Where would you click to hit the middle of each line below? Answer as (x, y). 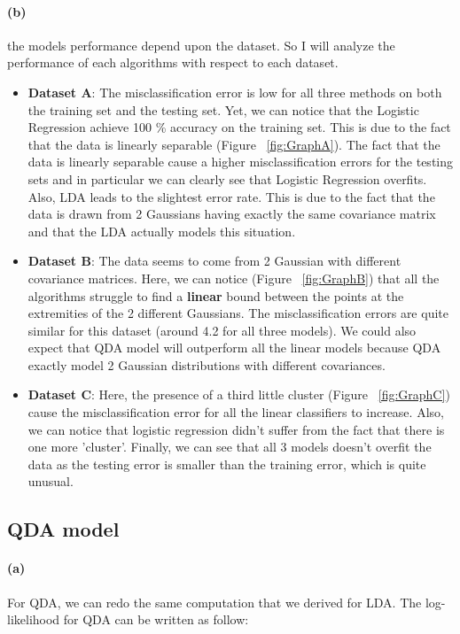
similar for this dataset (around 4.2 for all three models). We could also (222, 330)
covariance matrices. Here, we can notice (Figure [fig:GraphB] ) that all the (234, 278)
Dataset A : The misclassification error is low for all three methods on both (235, 92)
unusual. (51, 481)
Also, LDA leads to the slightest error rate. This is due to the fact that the (231, 196)
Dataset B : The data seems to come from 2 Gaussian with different (214, 261)
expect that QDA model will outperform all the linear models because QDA (234, 348)
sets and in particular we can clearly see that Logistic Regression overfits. (227, 178)
